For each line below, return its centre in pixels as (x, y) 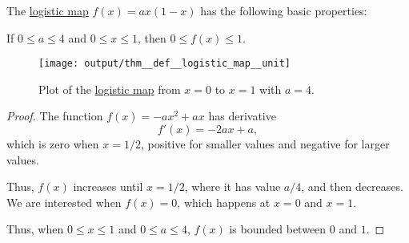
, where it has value (233, 186)
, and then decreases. (352, 186)
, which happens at (224, 202)
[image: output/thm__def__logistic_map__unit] (164, 64)
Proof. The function (55, 116)
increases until (108, 186)
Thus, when (35, 229)
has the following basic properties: (284, 10)
